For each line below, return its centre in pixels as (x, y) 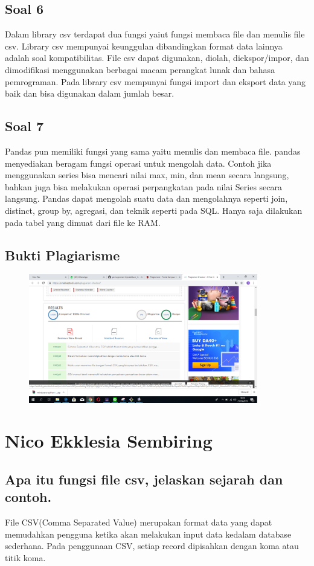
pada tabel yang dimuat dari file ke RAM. (83, 222)
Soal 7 (24, 126)
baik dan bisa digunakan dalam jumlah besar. (90, 93)
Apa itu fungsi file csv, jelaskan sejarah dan (144, 479)
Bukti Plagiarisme (62, 255)
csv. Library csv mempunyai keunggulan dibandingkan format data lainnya (144, 46)
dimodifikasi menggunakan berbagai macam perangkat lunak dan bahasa (140, 69)
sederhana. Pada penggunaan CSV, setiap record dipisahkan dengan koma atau (152, 546)
